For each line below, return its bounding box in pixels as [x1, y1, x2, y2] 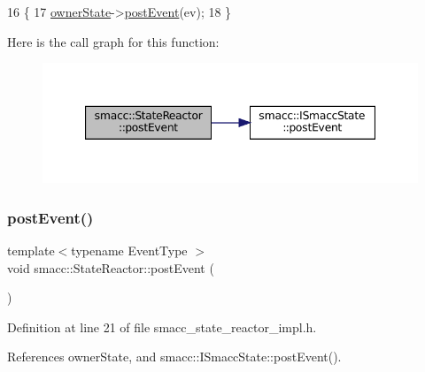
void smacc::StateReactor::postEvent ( [7, 258, 214, 277]
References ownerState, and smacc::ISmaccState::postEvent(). [7, 347, 342, 366]
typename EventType [71, 241, 188, 260]
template [7, 241, 55, 260]
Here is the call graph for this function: [7, 32, 220, 50]
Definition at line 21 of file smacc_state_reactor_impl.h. [7, 317, 317, 336]
